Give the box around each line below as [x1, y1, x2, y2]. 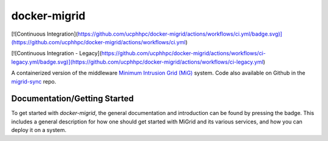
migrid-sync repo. [11, 77, 56, 85]
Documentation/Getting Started [11, 94, 134, 104]
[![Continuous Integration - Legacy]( [11, 50, 102, 57]
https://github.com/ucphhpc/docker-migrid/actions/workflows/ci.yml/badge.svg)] [77, 30, 282, 38]
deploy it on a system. [11, 126, 67, 134]
